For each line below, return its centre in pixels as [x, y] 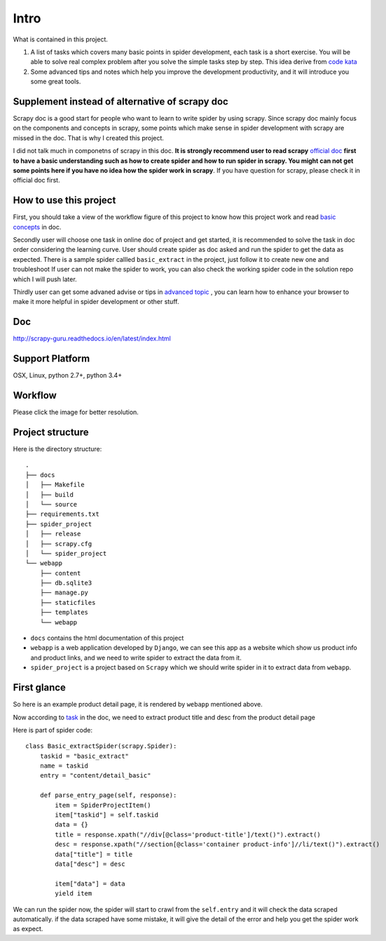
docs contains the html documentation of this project [107, 638]
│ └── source [51, 504]
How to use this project [64, 200]
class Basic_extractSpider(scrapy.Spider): [101, 746]
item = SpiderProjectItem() [103, 805]
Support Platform [51, 359]
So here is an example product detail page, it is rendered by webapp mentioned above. [138, 705]
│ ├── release [53, 534]
